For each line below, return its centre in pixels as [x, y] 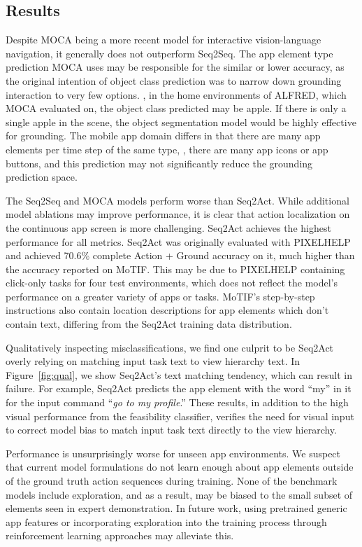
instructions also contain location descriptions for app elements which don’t [167, 310]
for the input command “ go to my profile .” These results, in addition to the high [177, 402]
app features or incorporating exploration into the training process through [166, 521]
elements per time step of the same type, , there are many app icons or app [167, 149]
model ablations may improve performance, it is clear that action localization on [178, 214]
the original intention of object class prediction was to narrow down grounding [174, 80]
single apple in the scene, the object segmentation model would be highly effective [181, 122]
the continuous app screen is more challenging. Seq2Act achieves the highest [168, 227]
